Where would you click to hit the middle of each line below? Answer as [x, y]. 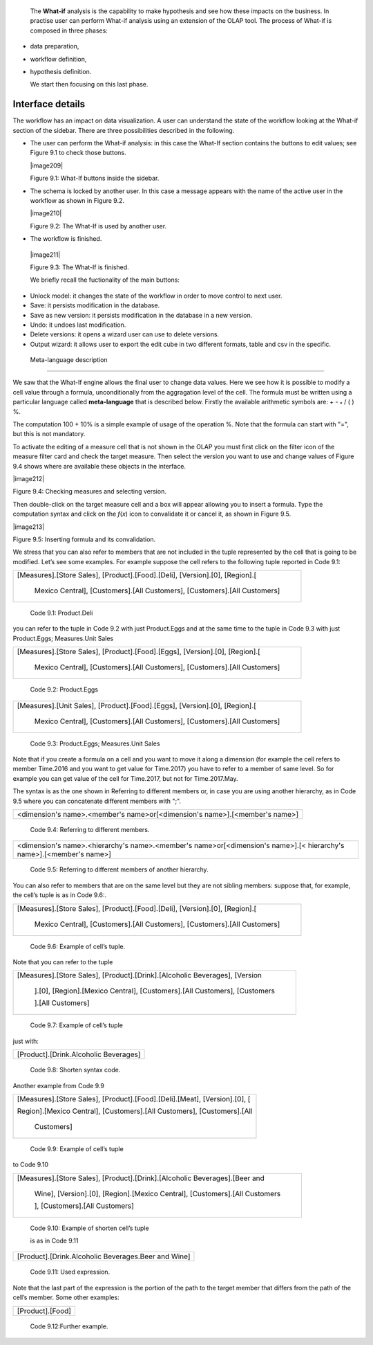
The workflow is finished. [66, 239]
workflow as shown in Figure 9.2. [77, 200]
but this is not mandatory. [49, 434]
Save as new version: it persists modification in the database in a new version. [141, 315]
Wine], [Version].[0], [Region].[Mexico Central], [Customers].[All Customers [157, 1193]
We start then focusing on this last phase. [89, 84]
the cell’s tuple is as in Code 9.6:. [60, 895]
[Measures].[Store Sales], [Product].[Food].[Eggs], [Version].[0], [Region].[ [138, 652]
